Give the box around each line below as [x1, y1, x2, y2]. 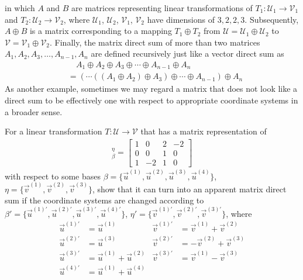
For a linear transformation [5, 125, 102, 137]
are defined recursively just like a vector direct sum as [91, 47, 284, 60]
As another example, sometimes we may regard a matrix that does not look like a [5, 82, 298, 95]
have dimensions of [147, 13, 215, 25]
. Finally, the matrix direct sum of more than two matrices [50, 36, 260, 48]
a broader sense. [5, 105, 63, 117]
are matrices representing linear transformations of [71, 2, 253, 13]
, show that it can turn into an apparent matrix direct [92, 182, 287, 195]
